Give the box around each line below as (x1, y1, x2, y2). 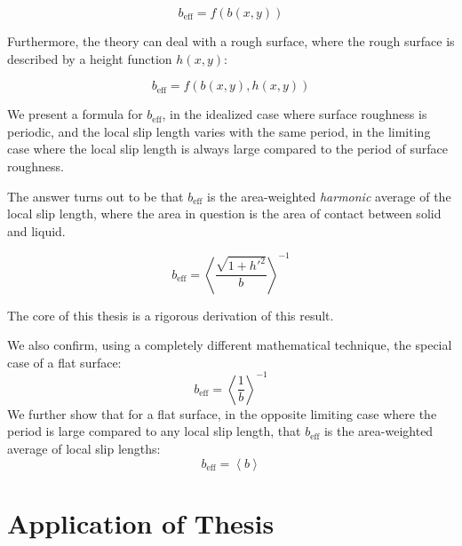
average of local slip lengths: (7, 439, 161, 458)
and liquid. (7, 221, 66, 240)
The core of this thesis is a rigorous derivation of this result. (7, 305, 334, 324)
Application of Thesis (7, 504, 275, 541)
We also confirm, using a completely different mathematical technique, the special (7, 336, 452, 354)
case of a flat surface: (7, 352, 122, 371)
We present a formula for (7, 105, 143, 123)
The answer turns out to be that (7, 186, 184, 205)
